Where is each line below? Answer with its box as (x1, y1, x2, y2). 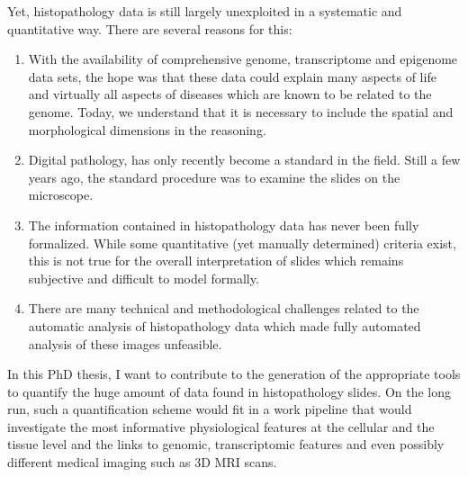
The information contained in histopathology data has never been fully (28, 215, 419, 234)
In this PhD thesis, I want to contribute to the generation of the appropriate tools (7, 364, 461, 383)
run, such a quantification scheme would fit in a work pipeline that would (7, 400, 412, 418)
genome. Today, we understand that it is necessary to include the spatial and (28, 102, 454, 121)
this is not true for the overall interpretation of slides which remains (28, 251, 404, 270)
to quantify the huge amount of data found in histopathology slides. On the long (7, 382, 452, 400)
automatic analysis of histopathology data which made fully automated (28, 316, 421, 335)
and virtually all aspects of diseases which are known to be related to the (28, 85, 432, 103)
